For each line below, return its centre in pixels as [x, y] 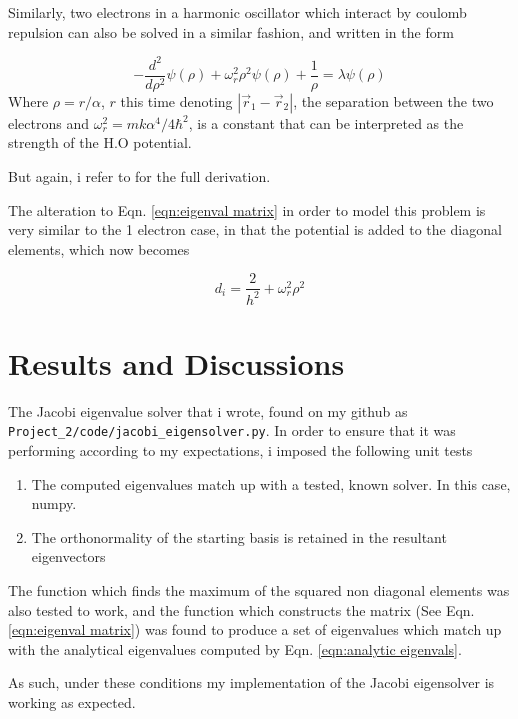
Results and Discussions [176, 362]
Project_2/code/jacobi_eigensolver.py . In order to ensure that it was [232, 430]
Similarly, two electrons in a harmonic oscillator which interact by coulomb [237, 12]
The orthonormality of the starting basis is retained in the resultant [239, 536]
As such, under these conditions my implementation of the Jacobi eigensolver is [251, 682]
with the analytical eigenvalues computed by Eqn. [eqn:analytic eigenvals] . [235, 648]
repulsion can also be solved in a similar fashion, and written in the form [231, 31]
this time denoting [176, 100]
